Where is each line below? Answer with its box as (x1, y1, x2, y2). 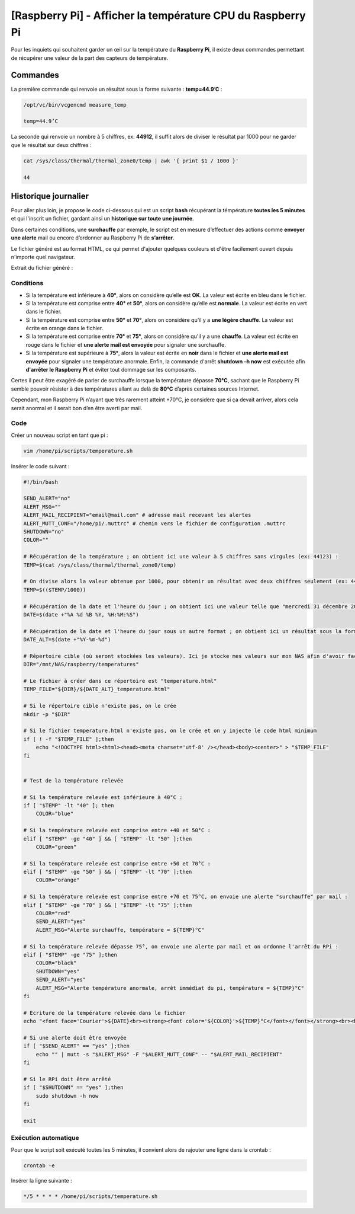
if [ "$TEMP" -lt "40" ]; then (23, 802, 115, 809)
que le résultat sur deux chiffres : (11, 141, 92, 148)
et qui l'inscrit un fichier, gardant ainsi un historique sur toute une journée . (11, 215, 195, 222)
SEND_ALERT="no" (23, 495, 71, 502)
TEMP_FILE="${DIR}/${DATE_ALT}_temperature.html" (23, 686, 170, 693)
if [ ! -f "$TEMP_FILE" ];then (23, 736, 115, 742)
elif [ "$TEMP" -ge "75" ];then (23, 951, 118, 958)
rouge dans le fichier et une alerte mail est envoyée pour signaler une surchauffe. (25, 341, 226, 348)
